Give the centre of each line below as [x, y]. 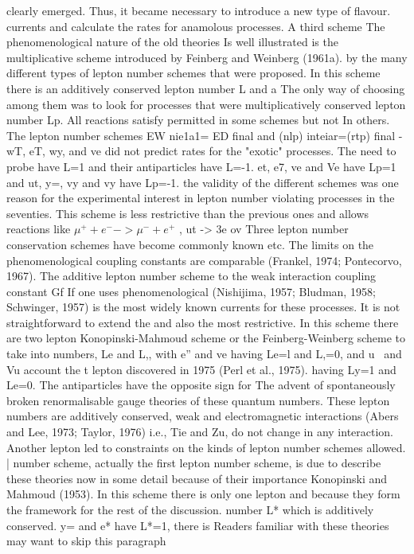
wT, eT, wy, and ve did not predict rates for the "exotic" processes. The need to [201, 151]
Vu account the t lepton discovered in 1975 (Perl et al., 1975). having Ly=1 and [201, 369]
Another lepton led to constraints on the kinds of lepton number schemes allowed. [206, 447]
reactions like [39, 229]
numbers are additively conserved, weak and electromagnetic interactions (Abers [203, 416]
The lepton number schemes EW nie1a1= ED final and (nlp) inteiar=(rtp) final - [205, 135]
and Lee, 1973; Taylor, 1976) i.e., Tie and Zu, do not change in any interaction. [200, 432]
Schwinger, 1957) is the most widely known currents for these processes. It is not [203, 307]
